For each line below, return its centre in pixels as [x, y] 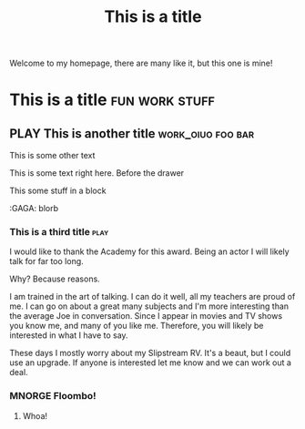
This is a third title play [59, 232]
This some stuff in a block [58, 191]
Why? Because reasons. [55, 279]
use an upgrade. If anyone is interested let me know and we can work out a [150, 363]
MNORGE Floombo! [53, 396]
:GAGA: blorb [34, 209]
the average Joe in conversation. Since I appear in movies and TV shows [146, 316]
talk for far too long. [46, 261]
